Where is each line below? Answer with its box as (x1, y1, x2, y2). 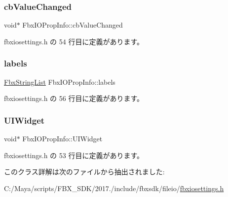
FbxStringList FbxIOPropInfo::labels (4, 76, 115, 87)
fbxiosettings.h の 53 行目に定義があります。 (4, 150, 144, 160)
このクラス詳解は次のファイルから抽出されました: (4, 166, 165, 177)
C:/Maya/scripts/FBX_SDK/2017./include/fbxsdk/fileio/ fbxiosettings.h (4, 183, 224, 193)
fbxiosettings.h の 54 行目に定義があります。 (4, 36, 144, 46)
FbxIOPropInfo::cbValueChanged (22, 20, 123, 30)
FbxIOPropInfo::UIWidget (22, 133, 103, 144)
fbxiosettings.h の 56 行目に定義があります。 (4, 93, 144, 103)
